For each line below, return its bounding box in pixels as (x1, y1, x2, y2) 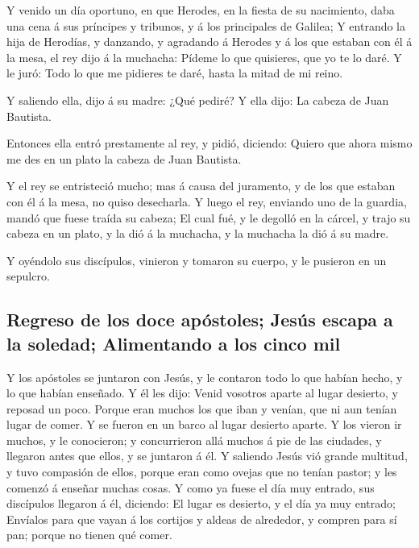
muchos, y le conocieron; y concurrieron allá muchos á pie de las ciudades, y (6, 431, 382, 448)
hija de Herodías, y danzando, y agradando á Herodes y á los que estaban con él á (6, 33, 413, 50)
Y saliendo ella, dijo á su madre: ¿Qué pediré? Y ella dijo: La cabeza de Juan (6, 91, 389, 108)
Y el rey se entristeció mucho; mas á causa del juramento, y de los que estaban (6, 177, 396, 194)
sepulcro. (6, 268, 50, 284)
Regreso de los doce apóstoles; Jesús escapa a (6, 307, 393, 332)
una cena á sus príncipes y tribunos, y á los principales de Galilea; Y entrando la (6, 17, 406, 34)
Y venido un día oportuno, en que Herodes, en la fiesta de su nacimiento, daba (6, 2, 395, 18)
